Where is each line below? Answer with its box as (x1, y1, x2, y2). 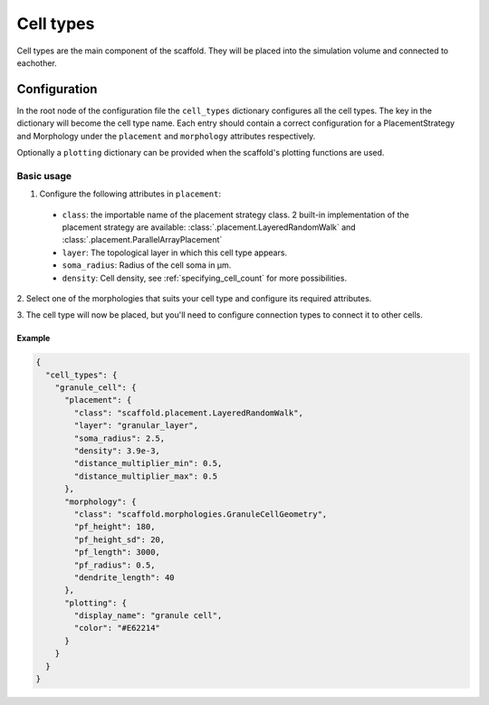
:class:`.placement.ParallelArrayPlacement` (62, 234, 223, 245)
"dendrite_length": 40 (73, 572, 176, 583)
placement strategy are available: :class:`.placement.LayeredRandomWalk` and (62, 222, 357, 233)
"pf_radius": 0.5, (73, 559, 156, 570)
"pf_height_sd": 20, (73, 534, 166, 545)
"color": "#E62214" (73, 623, 160, 634)
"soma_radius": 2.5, (73, 433, 166, 443)
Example (16, 333, 51, 344)
